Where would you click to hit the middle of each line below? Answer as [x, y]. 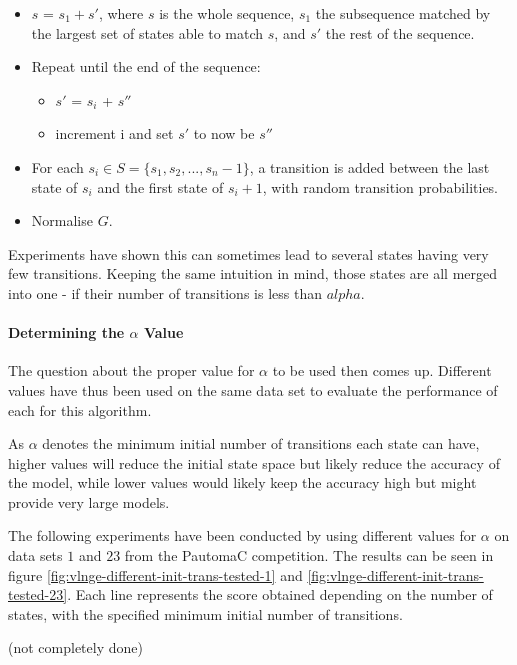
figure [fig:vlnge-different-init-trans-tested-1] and [155, 574]
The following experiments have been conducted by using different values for [242, 535]
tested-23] [38, 594]
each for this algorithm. [80, 409]
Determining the [66, 332]
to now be [224, 133]
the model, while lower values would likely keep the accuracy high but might [242, 482]
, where [121, 13]
